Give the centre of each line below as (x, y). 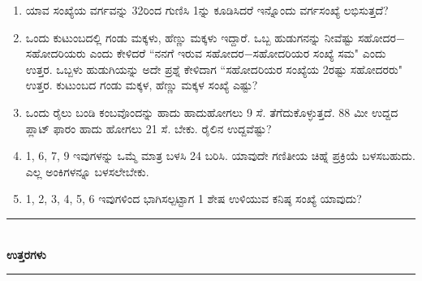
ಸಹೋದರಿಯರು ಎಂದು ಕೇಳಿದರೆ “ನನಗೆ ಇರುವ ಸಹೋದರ (135, 53)
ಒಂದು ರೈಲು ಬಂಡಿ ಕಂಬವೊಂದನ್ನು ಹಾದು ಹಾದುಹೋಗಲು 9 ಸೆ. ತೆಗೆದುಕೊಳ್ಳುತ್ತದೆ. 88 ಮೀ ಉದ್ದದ (212, 112)
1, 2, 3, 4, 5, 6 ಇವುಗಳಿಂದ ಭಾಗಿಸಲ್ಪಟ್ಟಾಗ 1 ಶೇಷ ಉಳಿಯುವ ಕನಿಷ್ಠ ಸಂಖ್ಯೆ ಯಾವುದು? (194, 199)
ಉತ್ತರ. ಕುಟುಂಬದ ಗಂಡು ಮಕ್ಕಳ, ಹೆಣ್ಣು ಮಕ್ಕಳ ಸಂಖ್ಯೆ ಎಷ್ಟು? (142, 85)
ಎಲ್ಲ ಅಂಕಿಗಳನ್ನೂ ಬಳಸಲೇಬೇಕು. (87, 171)
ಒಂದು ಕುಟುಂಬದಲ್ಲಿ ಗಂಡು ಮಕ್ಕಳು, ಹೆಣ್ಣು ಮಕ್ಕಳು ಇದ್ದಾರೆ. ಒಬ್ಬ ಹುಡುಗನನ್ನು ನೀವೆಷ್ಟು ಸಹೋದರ (211, 37)
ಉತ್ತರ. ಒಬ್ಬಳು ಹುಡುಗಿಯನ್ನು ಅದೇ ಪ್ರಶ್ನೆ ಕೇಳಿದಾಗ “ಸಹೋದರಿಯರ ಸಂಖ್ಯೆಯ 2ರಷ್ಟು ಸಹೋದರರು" (214, 69)
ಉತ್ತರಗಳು (26, 254)
